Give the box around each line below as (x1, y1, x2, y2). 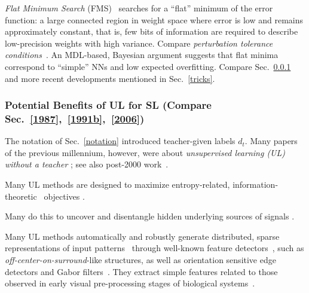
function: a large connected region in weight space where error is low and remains (5, 13, 304, 26)
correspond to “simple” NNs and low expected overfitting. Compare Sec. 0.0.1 (5, 60, 291, 72)
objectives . (44, 190, 85, 202)
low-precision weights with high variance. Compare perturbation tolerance (5, 36, 273, 49)
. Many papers (244, 135, 298, 147)
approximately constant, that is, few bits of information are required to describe (5, 25, 298, 38)
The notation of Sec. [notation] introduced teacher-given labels (5, 135, 235, 147)
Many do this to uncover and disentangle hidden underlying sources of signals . (5, 210, 295, 222)
